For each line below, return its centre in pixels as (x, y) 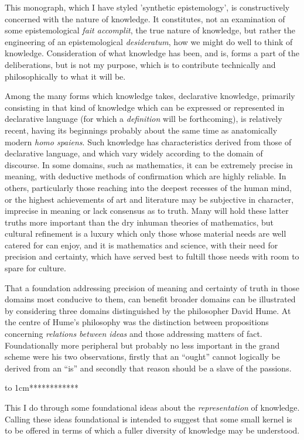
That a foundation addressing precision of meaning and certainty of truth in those (152, 287)
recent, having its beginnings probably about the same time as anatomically (141, 130)
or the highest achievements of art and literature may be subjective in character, (149, 199)
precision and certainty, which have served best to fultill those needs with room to (152, 256)
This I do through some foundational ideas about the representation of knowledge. (152, 407)
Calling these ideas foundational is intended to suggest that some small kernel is (148, 419)
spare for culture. (35, 268)
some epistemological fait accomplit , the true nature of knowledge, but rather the (150, 30)
